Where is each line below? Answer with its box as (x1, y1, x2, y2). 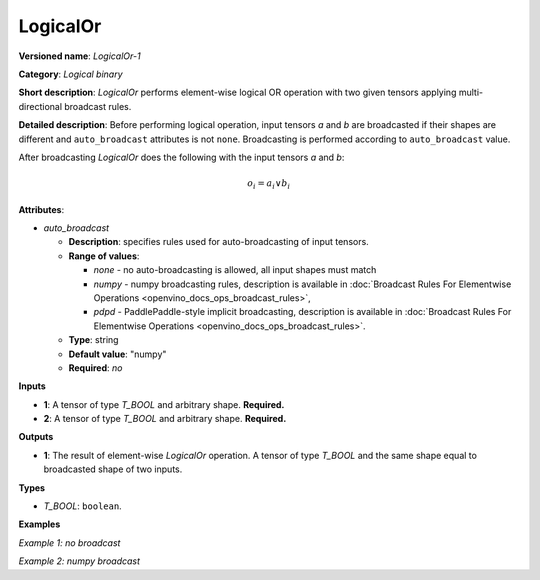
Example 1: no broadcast (18, 536, 121, 549)
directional (18, 100, 63, 112)
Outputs (18, 431, 54, 443)
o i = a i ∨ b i (246, 178, 291, 191)
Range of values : (68, 250, 140, 262)
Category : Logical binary (18, 68, 124, 80)
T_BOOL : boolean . (43, 500, 122, 512)
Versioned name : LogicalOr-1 (18, 50, 141, 62)
